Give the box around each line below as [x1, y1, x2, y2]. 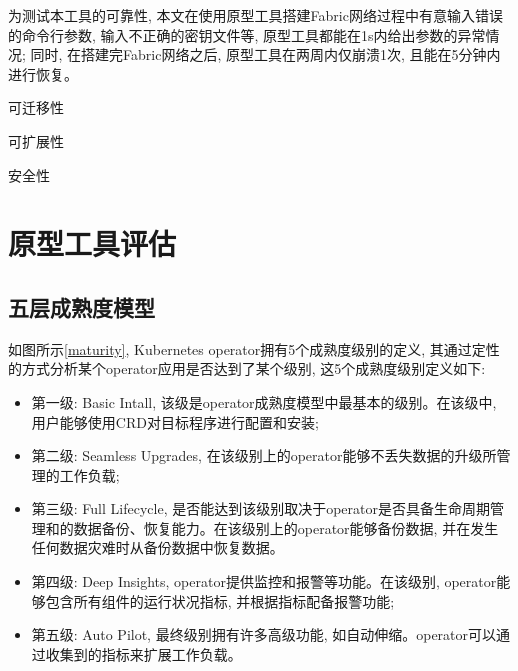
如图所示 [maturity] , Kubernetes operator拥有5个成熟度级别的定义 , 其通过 [8, 338, 472, 359]
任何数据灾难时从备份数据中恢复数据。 [31, 537, 284, 558]
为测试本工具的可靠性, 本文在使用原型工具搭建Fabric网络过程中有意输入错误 [8, 5, 503, 25]
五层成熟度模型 [8, 291, 155, 322]
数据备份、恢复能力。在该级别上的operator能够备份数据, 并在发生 [73, 517, 499, 538]
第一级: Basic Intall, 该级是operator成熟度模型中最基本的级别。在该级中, [31, 391, 497, 412]
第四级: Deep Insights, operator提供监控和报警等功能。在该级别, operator [31, 571, 497, 592]
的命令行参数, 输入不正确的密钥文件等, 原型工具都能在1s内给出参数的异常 [8, 24, 486, 45]
